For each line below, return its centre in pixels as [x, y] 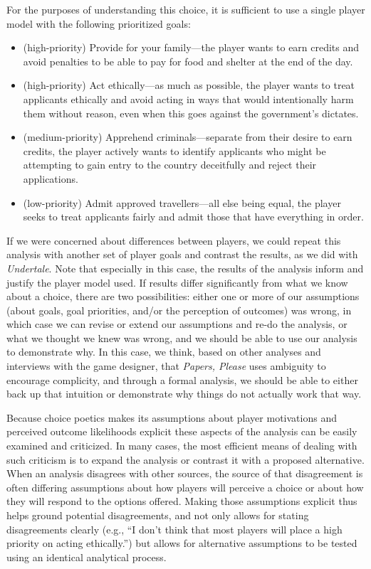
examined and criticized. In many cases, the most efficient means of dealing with [182, 446]
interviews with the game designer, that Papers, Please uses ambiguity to [166, 366]
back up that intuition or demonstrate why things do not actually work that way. [184, 394]
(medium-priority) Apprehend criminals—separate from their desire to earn [188, 137]
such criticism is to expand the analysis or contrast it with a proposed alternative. [185, 459]
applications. [51, 178]
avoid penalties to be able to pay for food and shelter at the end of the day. [188, 61]
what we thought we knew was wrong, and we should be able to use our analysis [182, 337]
